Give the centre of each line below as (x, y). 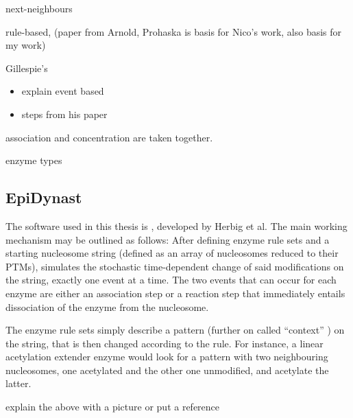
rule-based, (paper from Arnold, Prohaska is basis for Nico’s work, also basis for (174, 31)
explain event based (63, 91)
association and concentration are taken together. (109, 137)
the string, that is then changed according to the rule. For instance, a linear (165, 343)
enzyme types (34, 160)
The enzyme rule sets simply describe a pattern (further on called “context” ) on (175, 330)
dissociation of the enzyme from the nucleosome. (107, 306)
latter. (19, 383)
